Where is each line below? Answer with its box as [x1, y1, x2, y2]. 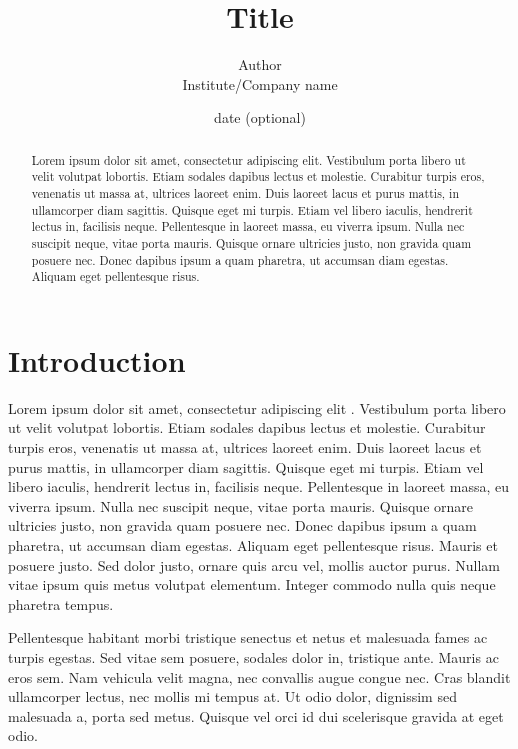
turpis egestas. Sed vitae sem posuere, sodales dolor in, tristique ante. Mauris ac [8, 647, 499, 668]
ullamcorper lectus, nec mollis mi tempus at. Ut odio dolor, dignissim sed [8, 686, 457, 707]
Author [238, 54, 282, 75]
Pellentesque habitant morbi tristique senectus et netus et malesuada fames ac [8, 627, 488, 648]
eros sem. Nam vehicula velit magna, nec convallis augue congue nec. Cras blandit [8, 666, 511, 687]
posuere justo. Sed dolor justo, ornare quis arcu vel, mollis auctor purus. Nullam [8, 554, 500, 575]
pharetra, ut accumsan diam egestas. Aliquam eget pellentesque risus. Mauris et [8, 535, 498, 556]
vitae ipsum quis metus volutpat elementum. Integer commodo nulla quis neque [8, 574, 496, 595]
